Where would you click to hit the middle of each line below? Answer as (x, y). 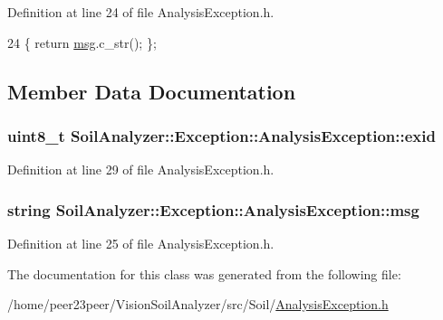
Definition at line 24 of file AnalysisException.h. (141, 12)
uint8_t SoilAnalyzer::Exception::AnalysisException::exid (221, 135)
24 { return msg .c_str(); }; (82, 42)
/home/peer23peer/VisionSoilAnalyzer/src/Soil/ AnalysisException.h (198, 304)
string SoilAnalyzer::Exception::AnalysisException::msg (213, 209)
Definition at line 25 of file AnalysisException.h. (141, 243)
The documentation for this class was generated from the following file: (204, 273)
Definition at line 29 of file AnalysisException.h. (141, 169)
